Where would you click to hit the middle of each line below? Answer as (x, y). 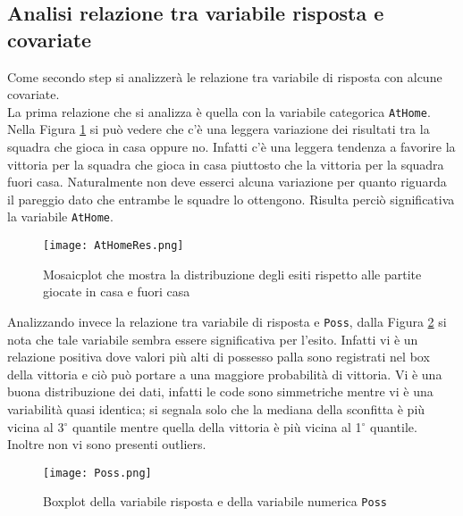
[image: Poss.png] (97, 473)
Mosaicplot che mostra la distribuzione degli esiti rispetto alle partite (232, 274)
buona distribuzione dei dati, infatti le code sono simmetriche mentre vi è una (220, 391)
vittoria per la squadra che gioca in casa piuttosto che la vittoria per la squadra (226, 164)
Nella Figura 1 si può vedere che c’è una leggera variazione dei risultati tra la (219, 129)
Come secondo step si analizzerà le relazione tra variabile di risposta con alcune (225, 76)
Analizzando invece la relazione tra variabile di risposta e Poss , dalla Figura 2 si (227, 321)
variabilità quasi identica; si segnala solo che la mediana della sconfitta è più (216, 408)
